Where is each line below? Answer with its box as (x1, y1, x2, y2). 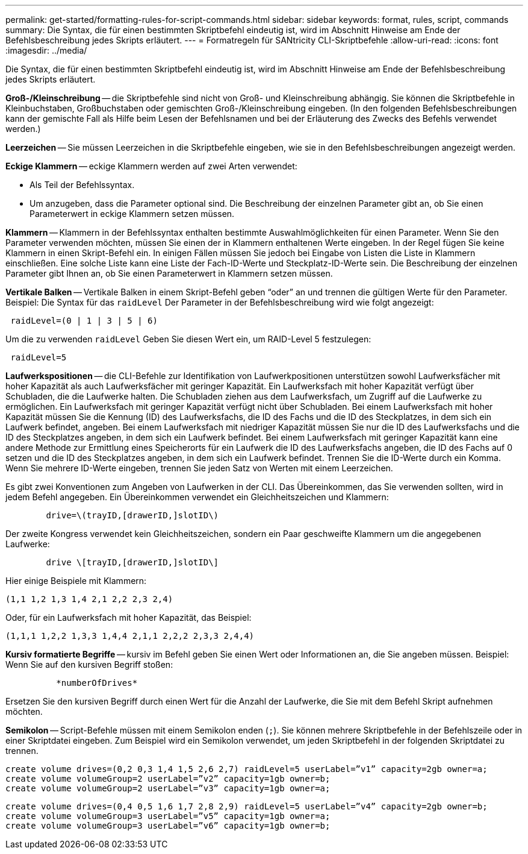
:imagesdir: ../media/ (5, 45, 87, 55)
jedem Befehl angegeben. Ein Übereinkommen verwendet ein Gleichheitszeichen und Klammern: (5, 492, 389, 502)
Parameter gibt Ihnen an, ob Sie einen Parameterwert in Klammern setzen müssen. (5, 268, 333, 278)
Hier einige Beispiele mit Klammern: (5, 576, 147, 586)
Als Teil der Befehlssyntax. (30, 180, 135, 190)
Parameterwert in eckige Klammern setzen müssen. (30, 209, 235, 219)
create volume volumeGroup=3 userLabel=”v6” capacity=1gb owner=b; (5, 821, 331, 830)
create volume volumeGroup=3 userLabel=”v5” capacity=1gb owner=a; (5, 811, 331, 821)
